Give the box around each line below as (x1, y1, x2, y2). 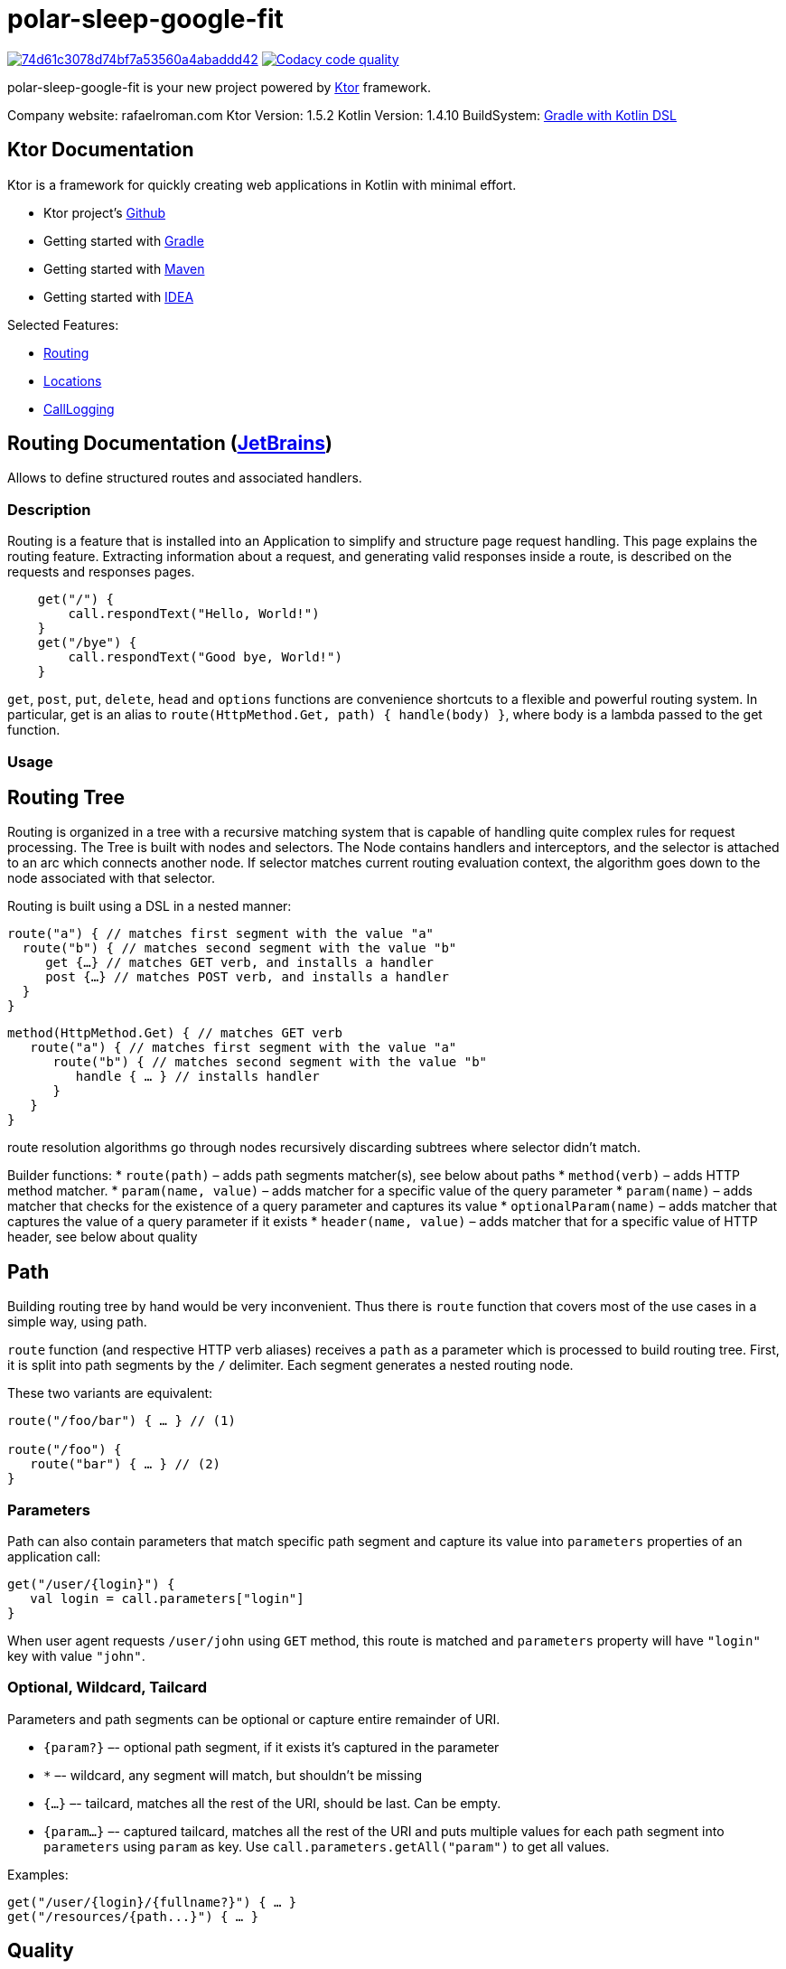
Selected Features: (7, 316, 119, 333)
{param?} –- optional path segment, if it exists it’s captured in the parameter (43, 1739, 500, 1755)
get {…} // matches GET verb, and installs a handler (45, 955, 435, 970)
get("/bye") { (37, 635, 137, 651)
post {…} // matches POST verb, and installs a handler (45, 970, 449, 985)
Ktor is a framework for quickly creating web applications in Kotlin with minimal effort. (7, 176, 517, 192)
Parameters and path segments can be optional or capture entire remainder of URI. (7, 1711, 501, 1727)
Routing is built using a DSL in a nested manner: (7, 898, 292, 914)
